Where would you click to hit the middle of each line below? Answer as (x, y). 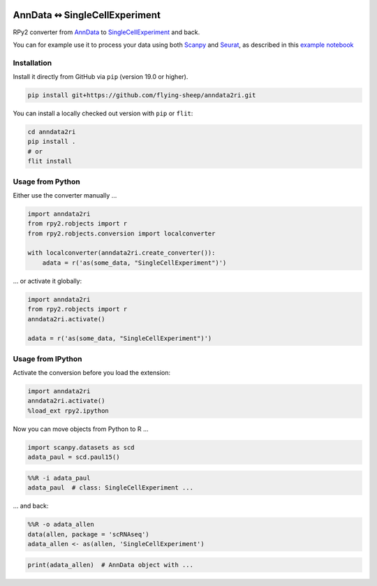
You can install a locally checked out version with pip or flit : (103, 113)
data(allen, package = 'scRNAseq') (88, 534)
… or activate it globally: (47, 281)
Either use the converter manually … (65, 195)
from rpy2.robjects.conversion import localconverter (121, 233)
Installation (32, 63)
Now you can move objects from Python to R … (81, 429)
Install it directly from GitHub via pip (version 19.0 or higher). (101, 77)
